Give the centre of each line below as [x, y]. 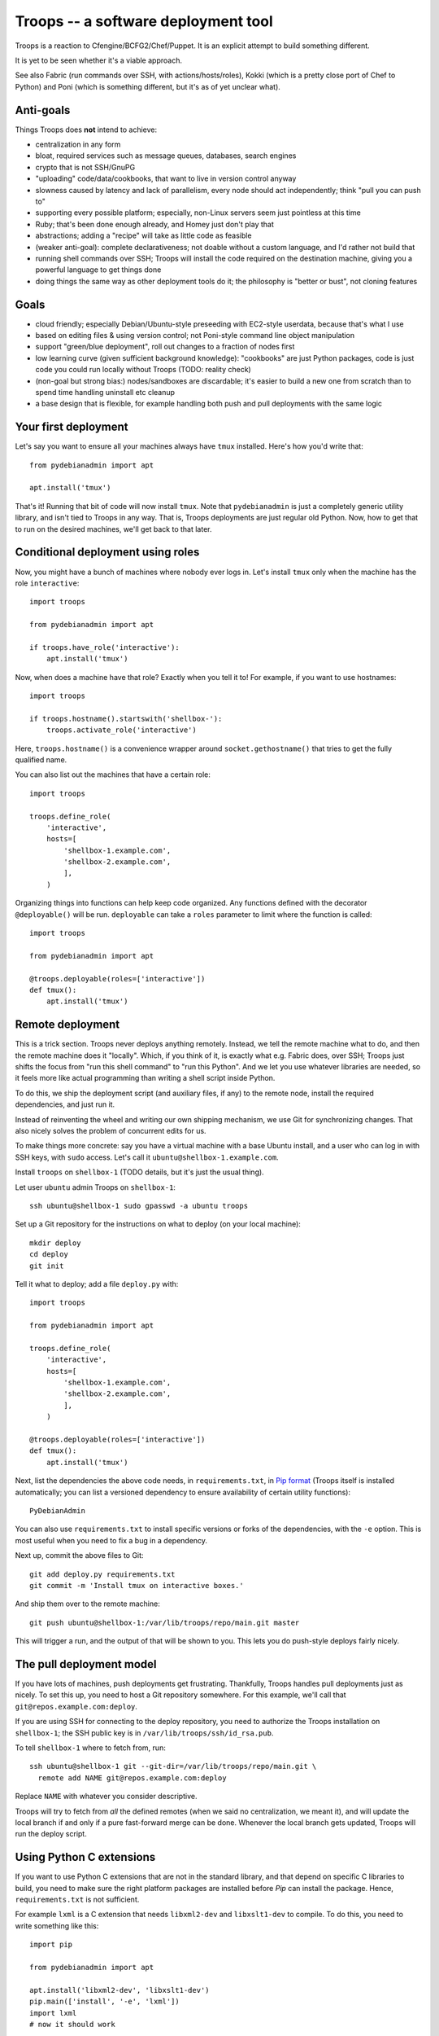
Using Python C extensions [85, 1857]
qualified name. [41, 759]
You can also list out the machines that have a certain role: [113, 774]
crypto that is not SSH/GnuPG [85, 167]
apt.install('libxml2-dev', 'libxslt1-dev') [120, 1990]
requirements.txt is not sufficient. [77, 1899]
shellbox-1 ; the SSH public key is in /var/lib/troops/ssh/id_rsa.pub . [144, 1733]
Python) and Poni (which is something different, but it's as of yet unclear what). [148, 86]
